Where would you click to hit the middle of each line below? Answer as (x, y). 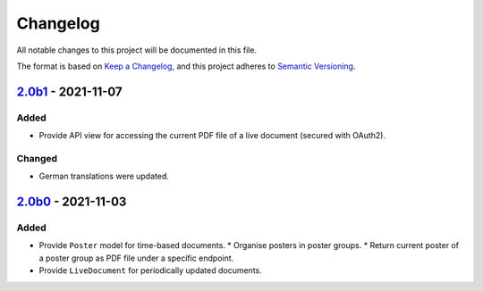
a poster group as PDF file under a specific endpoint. (136, 258)
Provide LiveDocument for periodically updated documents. (151, 270)
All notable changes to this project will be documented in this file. (137, 50)
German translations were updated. (104, 176)
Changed (37, 158)
